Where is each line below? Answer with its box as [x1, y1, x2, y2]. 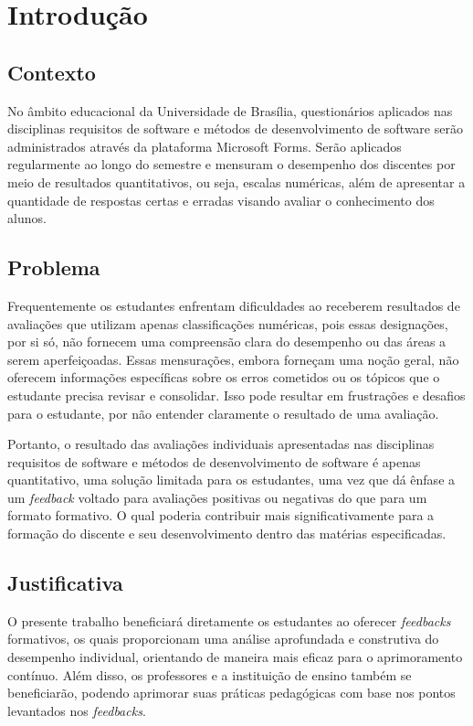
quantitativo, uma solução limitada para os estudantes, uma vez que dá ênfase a [7, 470, 456, 489]
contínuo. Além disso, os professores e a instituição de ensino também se [7, 665, 412, 684]
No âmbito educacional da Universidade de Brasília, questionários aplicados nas [7, 101, 453, 120]
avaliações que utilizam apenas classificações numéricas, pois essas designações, [7, 314, 448, 333]
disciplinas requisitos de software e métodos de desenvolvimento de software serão [7, 119, 463, 138]
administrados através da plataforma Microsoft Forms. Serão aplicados [7, 136, 402, 155]
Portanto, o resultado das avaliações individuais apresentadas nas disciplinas [7, 434, 435, 454]
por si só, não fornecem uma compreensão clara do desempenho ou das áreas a [7, 332, 447, 351]
